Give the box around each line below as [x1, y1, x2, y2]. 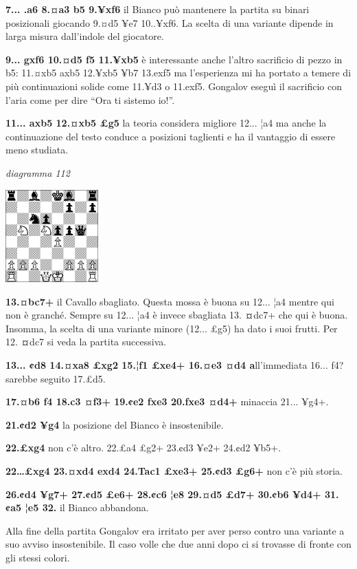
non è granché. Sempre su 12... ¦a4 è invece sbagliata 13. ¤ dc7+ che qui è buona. [5, 308, 348, 322]
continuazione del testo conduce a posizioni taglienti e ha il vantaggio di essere [5, 129, 336, 143]
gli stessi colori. [5, 550, 70, 564]
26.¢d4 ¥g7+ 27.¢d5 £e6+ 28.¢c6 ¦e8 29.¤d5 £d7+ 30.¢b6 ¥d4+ [5, 486, 321, 501]
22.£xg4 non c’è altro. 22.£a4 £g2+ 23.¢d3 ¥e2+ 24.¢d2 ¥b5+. [5, 440, 281, 455]
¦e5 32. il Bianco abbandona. [25, 500, 149, 515]
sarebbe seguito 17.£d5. [5, 371, 106, 385]
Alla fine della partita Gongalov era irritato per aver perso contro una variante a [5, 523, 345, 537]
